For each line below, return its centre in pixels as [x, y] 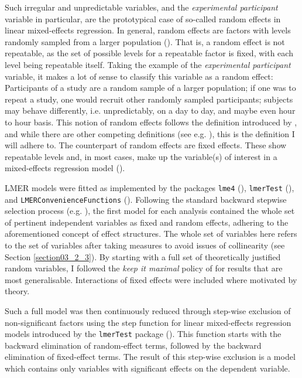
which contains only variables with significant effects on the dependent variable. [147, 368]
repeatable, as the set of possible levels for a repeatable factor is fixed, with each [149, 53]
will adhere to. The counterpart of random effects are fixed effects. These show [146, 145]
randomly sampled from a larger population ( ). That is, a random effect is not [145, 41]
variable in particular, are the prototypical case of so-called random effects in [143, 18]
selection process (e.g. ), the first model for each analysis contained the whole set [150, 211]
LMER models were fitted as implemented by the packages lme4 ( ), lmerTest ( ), [150, 187]
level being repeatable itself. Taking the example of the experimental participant [148, 64]
